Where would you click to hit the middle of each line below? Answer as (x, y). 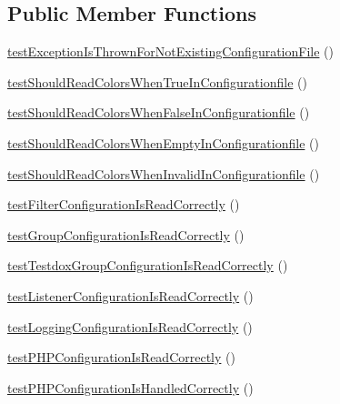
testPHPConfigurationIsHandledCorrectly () (130, 387)
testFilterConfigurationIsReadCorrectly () (124, 204)
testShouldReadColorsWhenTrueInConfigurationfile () (157, 81)
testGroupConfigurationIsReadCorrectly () (126, 234)
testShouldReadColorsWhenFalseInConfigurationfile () (159, 112)
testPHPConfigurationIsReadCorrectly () (121, 357)
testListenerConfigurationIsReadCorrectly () (130, 295)
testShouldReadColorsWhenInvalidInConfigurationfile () (164, 173)
